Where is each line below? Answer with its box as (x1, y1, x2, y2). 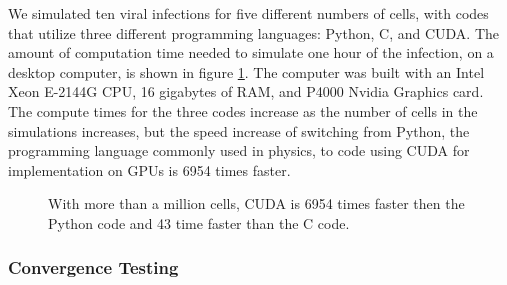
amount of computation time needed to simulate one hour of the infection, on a (8, 42, 494, 63)
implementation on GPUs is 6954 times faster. (8, 159, 291, 180)
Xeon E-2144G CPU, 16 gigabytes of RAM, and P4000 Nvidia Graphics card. (8, 81, 484, 102)
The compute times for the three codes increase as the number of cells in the (8, 100, 478, 121)
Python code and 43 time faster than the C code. (48, 212, 350, 233)
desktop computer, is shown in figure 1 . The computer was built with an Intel (8, 61, 485, 82)
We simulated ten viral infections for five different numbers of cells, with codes (8, 3, 489, 23)
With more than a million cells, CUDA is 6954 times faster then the (48, 193, 465, 214)
